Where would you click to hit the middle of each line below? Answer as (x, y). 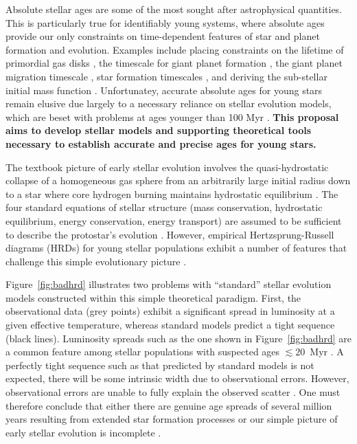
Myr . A (327, 352)
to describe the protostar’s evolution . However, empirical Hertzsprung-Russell (170, 234)
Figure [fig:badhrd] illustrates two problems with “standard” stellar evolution (169, 284)
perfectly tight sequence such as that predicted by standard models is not (160, 365)
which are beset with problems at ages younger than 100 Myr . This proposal (172, 116)
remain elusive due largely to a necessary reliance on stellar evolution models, (169, 103)
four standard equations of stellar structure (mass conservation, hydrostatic (164, 207)
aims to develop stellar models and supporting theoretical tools (159, 130)
